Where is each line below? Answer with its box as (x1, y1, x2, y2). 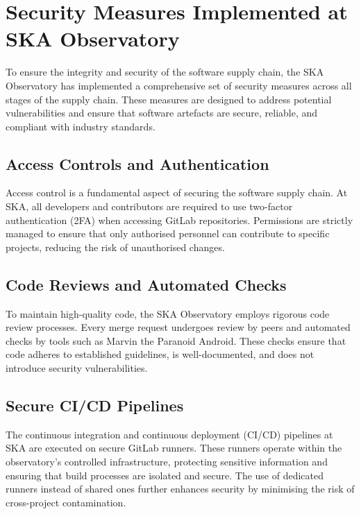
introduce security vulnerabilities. (6, 361, 148, 375)
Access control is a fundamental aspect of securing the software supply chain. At (6, 185, 348, 200)
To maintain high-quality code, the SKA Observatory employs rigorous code (6, 306, 330, 320)
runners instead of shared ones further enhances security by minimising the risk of (6, 481, 355, 496)
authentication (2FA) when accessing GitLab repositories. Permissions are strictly (6, 212, 353, 227)
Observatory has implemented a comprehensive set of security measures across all (6, 78, 352, 92)
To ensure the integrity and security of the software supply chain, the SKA (6, 65, 324, 79)
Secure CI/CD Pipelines (6, 395, 184, 416)
